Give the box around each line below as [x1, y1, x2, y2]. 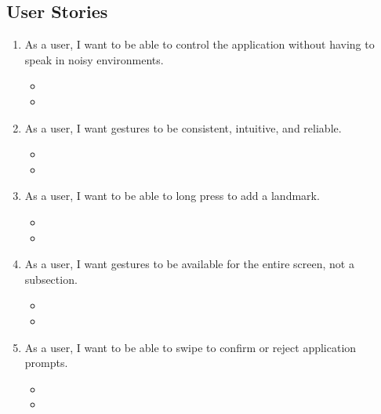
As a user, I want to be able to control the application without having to [24, 36, 375, 53]
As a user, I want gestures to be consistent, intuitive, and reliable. [24, 119, 342, 136]
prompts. [24, 354, 68, 371]
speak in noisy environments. [24, 51, 164, 67]
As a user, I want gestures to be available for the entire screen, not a [24, 256, 354, 272]
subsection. [24, 271, 78, 287]
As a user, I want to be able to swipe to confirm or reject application [24, 339, 357, 355]
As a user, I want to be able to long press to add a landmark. [24, 187, 320, 204]
